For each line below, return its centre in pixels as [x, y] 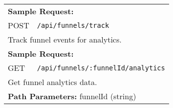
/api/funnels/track [73, 25]
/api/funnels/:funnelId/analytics [101, 68]
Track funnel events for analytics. [65, 39]
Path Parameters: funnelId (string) [72, 96]
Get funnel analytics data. [53, 82]
